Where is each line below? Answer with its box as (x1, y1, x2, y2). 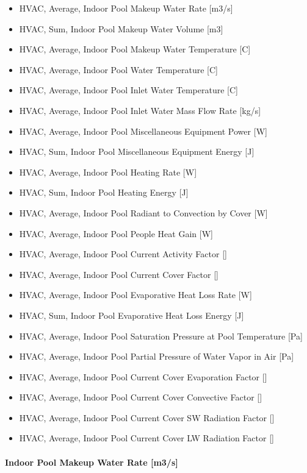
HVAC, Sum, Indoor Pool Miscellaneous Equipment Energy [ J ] (19, 145, 255, 158)
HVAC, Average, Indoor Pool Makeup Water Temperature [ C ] (19, 43, 251, 55)
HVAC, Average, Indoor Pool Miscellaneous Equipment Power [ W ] (19, 124, 267, 137)
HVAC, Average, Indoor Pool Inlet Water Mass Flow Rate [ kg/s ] (19, 104, 261, 116)
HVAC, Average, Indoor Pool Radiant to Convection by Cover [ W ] (19, 206, 268, 219)
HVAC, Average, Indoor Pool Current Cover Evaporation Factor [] (19, 370, 267, 383)
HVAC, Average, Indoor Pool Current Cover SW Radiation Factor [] (19, 411, 275, 424)
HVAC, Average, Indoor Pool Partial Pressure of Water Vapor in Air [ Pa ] (19, 350, 294, 363)
